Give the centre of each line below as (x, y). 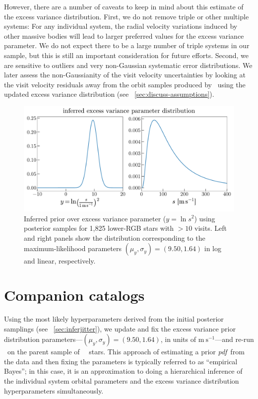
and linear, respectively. (60, 261)
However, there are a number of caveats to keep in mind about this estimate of (124, 6)
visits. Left (211, 228)
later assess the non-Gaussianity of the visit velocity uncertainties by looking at (125, 75)
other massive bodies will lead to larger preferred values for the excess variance (124, 35)
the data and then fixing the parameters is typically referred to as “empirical (121, 361)
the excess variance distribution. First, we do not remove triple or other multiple (127, 16)
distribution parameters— (43, 339)
